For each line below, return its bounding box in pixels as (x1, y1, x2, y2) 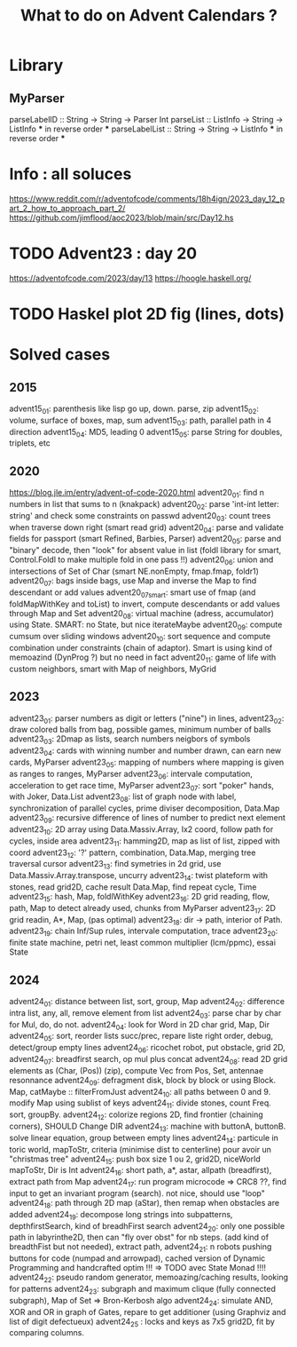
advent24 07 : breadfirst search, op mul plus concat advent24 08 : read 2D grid (9, 1053, 288, 1066)
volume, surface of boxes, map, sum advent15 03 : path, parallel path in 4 (9, 415, 272, 427)
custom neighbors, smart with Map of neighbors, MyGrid (9, 663, 217, 674)
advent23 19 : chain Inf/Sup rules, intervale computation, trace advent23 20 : (9, 925, 278, 939)
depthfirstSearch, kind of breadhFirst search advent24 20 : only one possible (9, 1220, 285, 1233)
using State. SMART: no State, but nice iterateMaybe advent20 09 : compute (9, 619, 283, 632)
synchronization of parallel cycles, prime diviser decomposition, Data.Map (9, 803, 280, 813)
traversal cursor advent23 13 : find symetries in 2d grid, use (9, 859, 222, 871)
